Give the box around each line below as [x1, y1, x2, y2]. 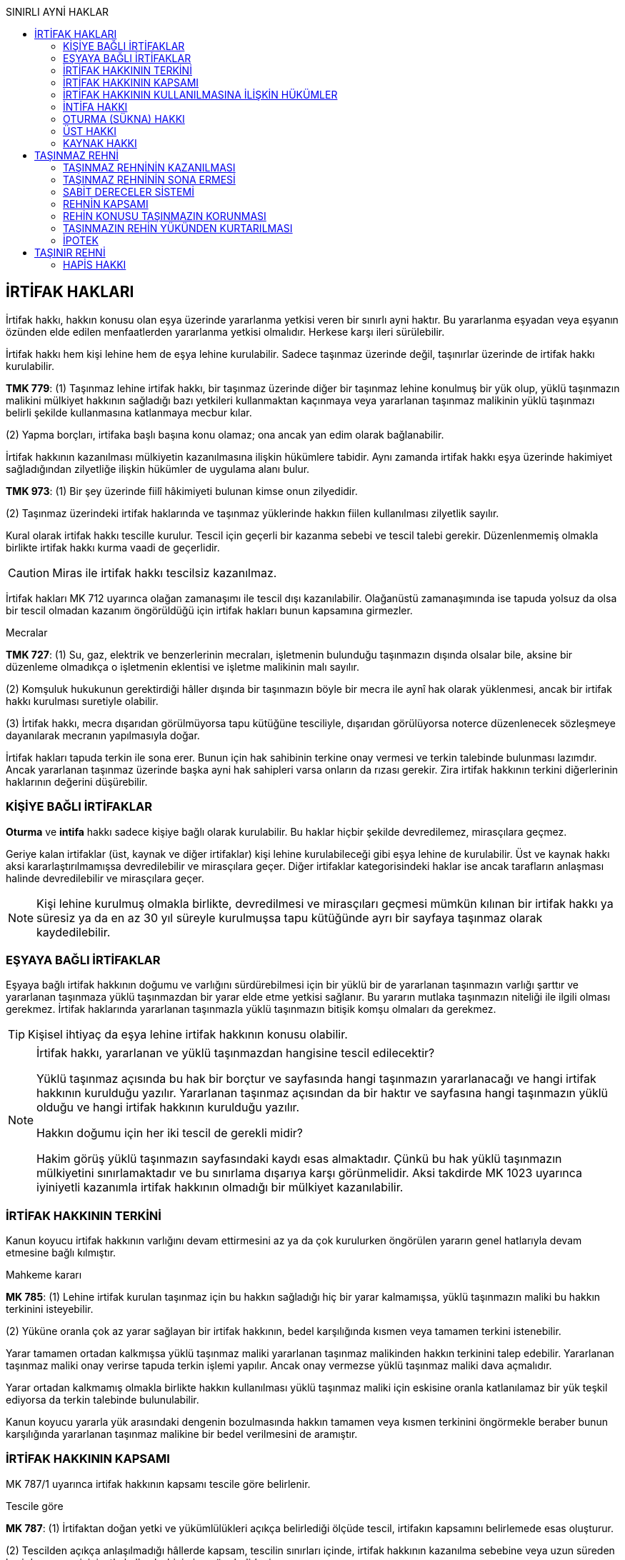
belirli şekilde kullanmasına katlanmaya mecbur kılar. [6, 406, 252, 419]
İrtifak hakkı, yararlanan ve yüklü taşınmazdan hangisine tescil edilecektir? [36, 1046, 435, 1061]
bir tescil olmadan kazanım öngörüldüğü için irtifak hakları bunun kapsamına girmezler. [6, 604, 413, 616]
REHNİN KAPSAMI [63, 198, 149, 210]
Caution [8, 565, 50, 580]
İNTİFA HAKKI [63, 101, 128, 113]
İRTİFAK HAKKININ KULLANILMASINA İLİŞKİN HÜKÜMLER [63, 89, 338, 101]
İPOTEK [63, 234, 99, 246]
